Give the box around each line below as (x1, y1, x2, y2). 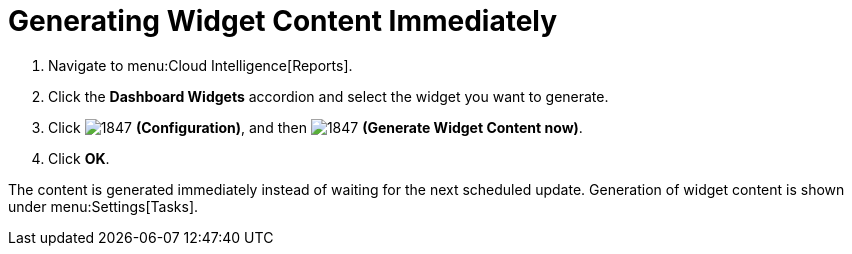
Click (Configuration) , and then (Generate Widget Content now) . (48, 118, 583, 136)
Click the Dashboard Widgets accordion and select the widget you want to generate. (48, 87, 609, 105)
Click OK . (48, 149, 110, 167)
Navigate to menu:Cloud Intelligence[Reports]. (48, 56, 353, 74)
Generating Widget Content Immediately (8, 4, 558, 38)
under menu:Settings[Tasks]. (8, 197, 199, 215)
